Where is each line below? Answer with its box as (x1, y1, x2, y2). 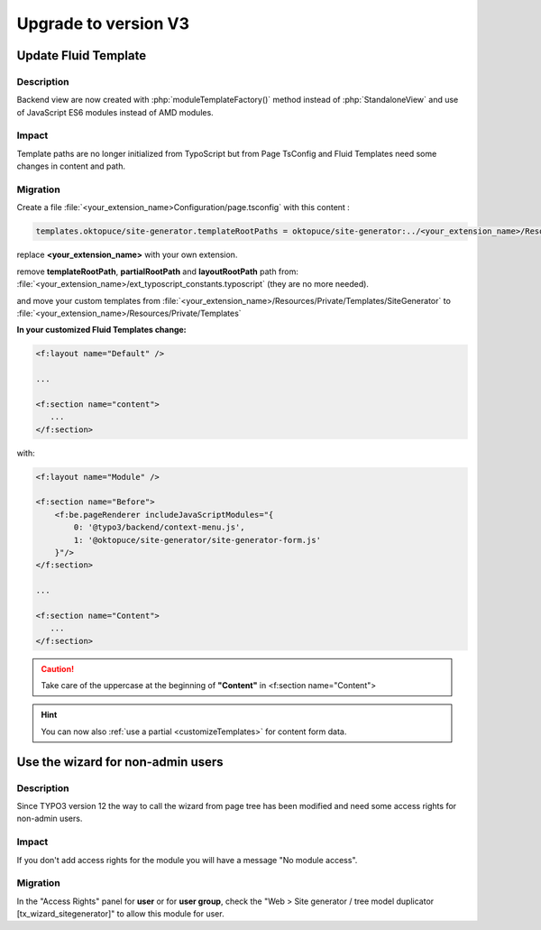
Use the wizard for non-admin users (16, 754, 225, 769)
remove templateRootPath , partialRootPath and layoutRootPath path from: (16, 266, 299, 277)
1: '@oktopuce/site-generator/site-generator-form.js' (73, 535, 322, 545)
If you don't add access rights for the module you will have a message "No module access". (16, 854, 358, 865)
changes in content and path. (16, 161, 126, 171)
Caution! (41, 663, 75, 674)
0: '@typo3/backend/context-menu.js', (73, 522, 245, 532)
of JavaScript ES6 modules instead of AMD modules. (16, 106, 214, 117)
